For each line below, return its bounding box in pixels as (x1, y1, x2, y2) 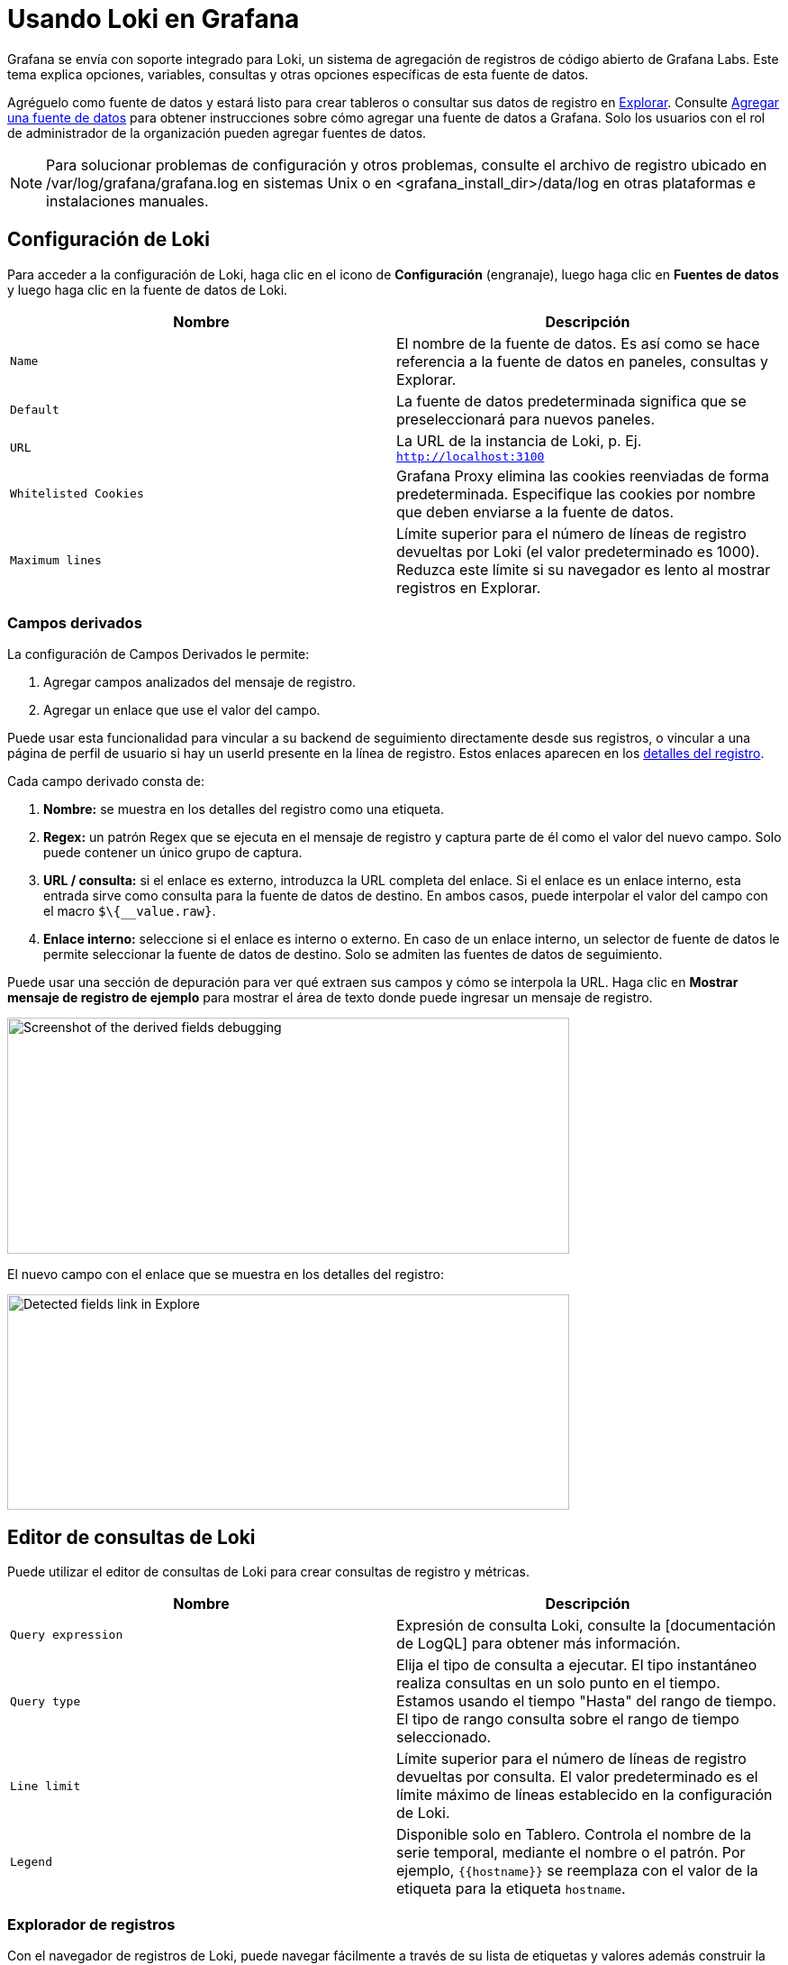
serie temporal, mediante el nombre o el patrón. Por (396, 1843, 746, 1862)
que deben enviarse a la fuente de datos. (396, 502, 675, 521)
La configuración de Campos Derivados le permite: (7, 646, 310, 663)
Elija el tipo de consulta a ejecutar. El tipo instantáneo (396, 1656, 757, 1675)
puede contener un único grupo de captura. (43, 845, 303, 861)
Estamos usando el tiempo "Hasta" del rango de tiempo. (396, 1692, 777, 1711)
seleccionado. (396, 1728, 492, 1747)
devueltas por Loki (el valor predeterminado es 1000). (396, 542, 760, 561)
